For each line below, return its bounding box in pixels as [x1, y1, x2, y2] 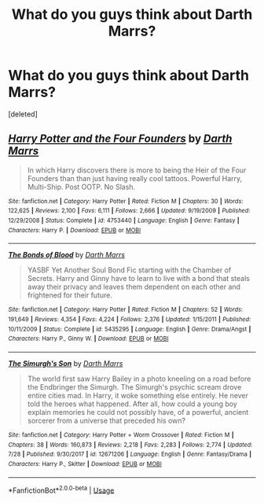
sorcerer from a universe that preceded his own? [27, 416, 186, 425]
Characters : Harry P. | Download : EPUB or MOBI [8, 226, 141, 234]
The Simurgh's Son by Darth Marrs [8, 359, 123, 368]
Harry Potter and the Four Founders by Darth [8, 132, 233, 146]
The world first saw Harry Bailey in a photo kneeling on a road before [27, 374, 251, 383]
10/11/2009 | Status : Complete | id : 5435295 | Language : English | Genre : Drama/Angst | [8, 325, 251, 333]
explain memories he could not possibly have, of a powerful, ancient [27, 408, 249, 416]
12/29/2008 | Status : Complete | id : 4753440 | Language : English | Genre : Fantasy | [8, 216, 240, 225]
